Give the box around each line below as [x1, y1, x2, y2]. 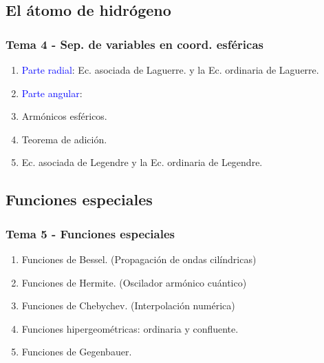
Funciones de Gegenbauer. [21, 344, 132, 359]
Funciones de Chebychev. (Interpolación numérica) [21, 298, 235, 313]
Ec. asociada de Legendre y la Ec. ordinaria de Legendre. [21, 155, 263, 169]
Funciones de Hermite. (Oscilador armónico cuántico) [21, 275, 247, 289]
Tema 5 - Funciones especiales [6, 225, 175, 242]
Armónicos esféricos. [21, 109, 107, 123]
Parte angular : [21, 85, 83, 100]
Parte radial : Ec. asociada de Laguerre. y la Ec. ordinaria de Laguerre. [21, 63, 319, 76]
